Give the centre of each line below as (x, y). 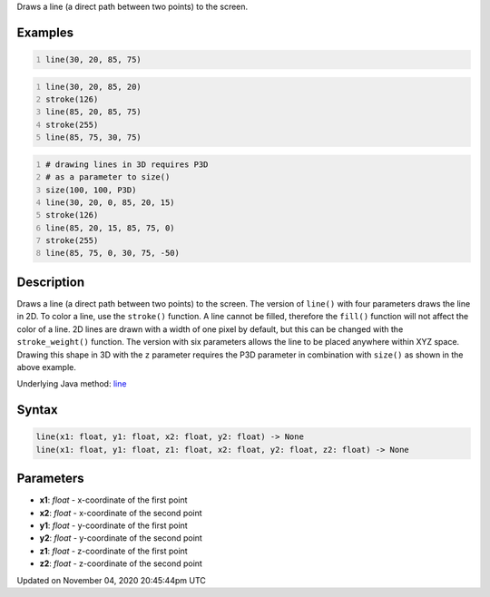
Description (51, 282)
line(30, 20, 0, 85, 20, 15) (111, 202)
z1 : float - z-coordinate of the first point (113, 551)
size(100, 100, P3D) (91, 190)
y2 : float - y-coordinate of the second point (121, 538)
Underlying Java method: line (72, 384)
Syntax (37, 410)
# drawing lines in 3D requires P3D (127, 164)
